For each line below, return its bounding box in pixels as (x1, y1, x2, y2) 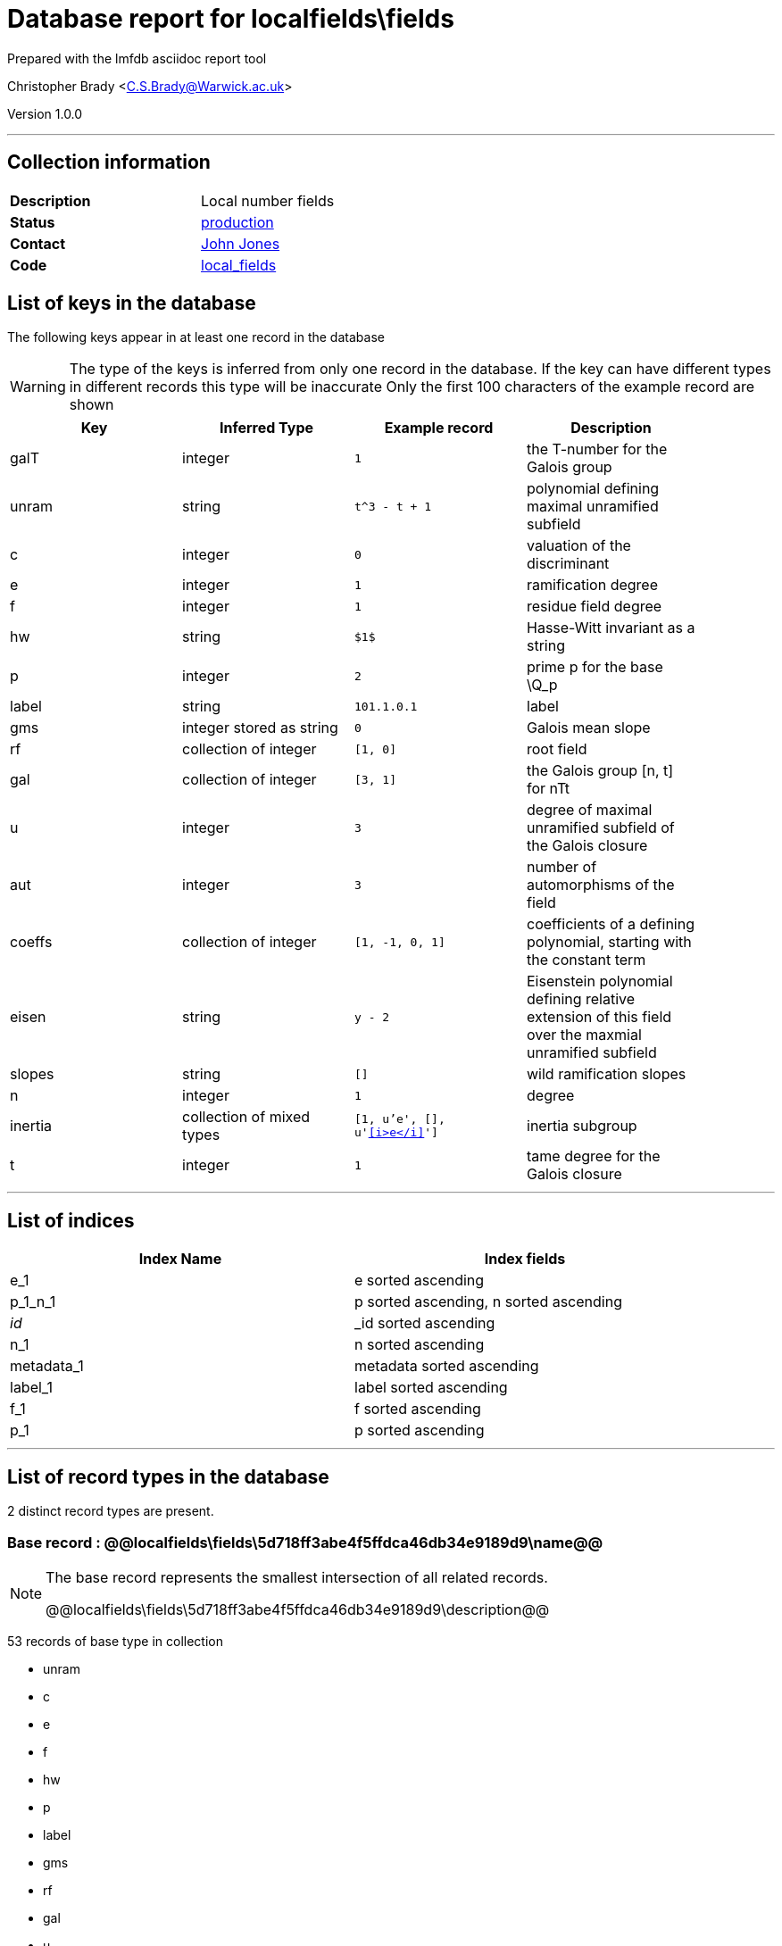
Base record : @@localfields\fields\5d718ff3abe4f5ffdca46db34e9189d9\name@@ (7, 1533, 603, 1551)
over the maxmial (527, 1026, 642, 1044)
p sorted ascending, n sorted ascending (354, 1293, 622, 1311)
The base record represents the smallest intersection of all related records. (46, 1568, 548, 1586)
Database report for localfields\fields (7, 4, 454, 34)
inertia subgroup (527, 1117, 637, 1135)
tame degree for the (527, 1147, 661, 1166)
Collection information (7, 151, 211, 174)
